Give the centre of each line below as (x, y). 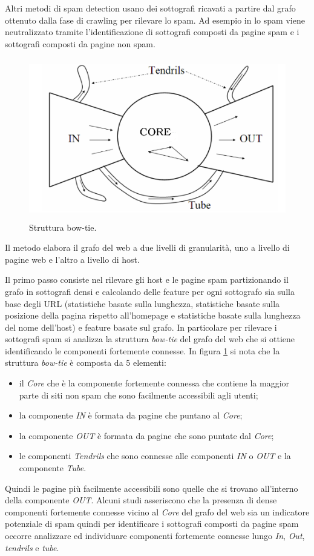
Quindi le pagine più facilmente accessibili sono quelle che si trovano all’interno (152, 488)
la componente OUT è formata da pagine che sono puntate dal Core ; (146, 435)
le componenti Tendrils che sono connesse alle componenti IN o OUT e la (155, 456)
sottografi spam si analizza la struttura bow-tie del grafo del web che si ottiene (150, 339)
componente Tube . (53, 468)
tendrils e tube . (32, 547)
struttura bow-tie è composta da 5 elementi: (86, 362)
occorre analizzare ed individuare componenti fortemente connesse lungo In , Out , (155, 535)
